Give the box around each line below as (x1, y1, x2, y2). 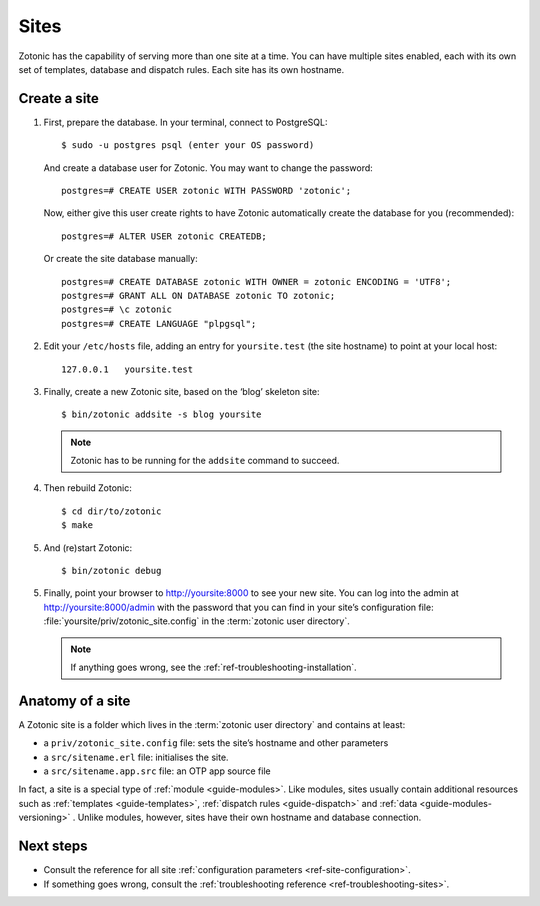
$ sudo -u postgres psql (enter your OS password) (61, 140, 315, 151)
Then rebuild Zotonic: (43, 482, 132, 494)
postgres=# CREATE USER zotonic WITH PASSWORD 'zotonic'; (61, 185, 352, 197)
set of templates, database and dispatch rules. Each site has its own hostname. (18, 63, 345, 75)
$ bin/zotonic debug (61, 565, 162, 577)
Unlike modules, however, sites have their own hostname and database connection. (77, 811, 422, 824)
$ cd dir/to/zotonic (61, 505, 162, 517)
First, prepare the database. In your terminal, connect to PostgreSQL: (43, 116, 328, 128)
